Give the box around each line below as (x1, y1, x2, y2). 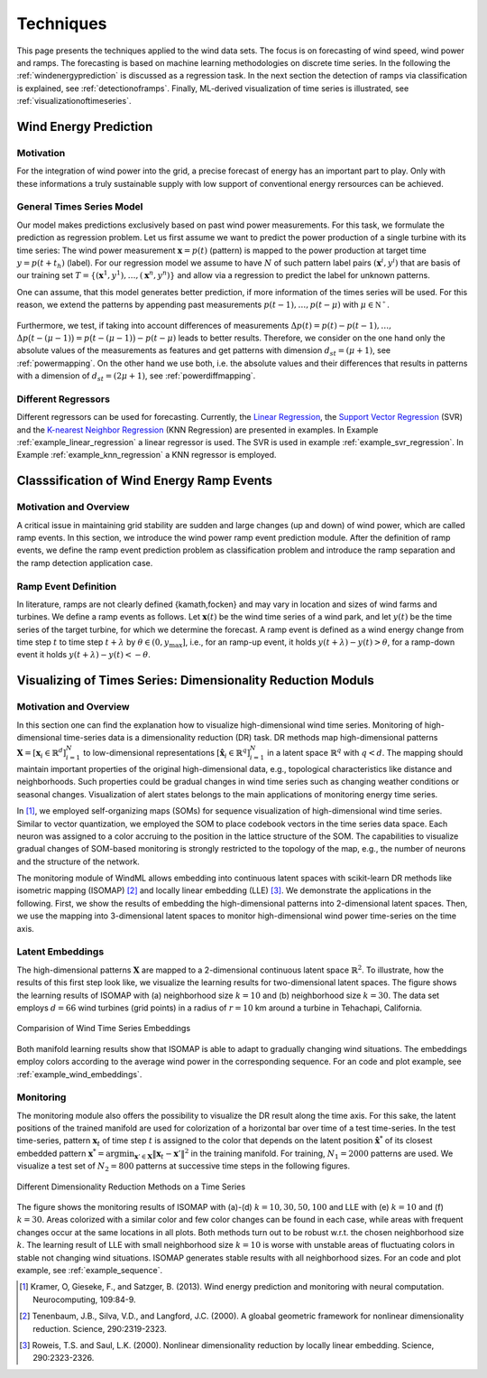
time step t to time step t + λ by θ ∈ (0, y (16, 637, 170, 647)
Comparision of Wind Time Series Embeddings (16, 1023, 191, 1034)
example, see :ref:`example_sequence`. (16, 1264, 163, 1275)
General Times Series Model (16, 200, 143, 213)
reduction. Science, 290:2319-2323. (32, 1323, 167, 1334)
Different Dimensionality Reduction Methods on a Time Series (16, 1181, 246, 1192)
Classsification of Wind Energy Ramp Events (16, 473, 273, 489)
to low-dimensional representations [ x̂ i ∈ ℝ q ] (82, 746, 251, 760)
